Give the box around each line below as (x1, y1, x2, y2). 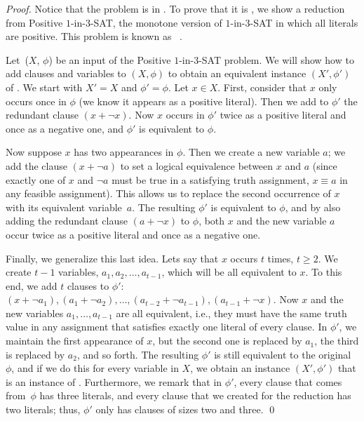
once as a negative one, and (6, 121, 124, 135)
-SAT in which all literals (250, 15, 358, 29)
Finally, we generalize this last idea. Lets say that (6, 250, 219, 265)
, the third (314, 333, 359, 348)
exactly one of (6, 172, 66, 187)
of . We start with (6, 79, 83, 94)
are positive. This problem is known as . (6, 29, 182, 44)
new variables (6, 305, 64, 320)
